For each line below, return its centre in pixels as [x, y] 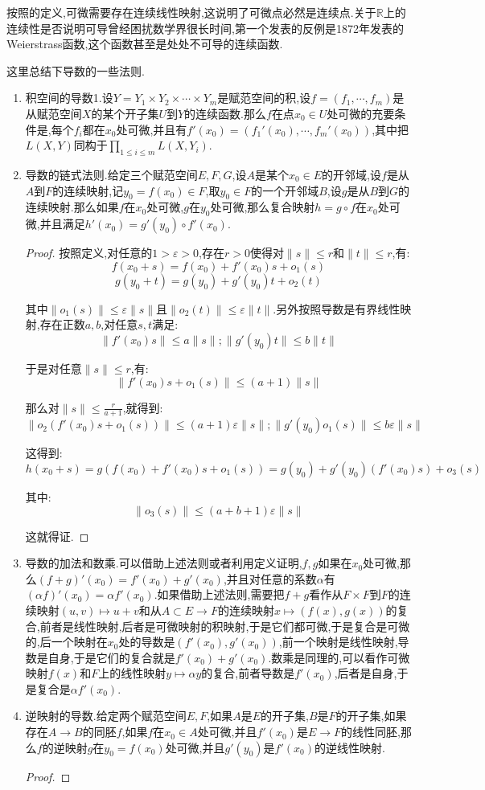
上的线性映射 [132, 673]
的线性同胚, [371, 732]
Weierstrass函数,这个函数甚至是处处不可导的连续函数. [145, 44]
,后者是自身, [366, 673]
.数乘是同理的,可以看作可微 [339, 657]
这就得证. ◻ [57, 536]
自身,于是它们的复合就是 [111, 657]
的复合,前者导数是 [248, 673]
